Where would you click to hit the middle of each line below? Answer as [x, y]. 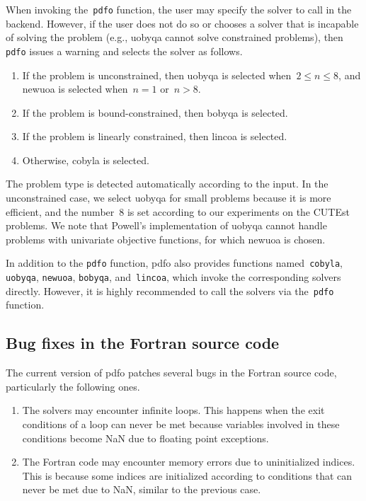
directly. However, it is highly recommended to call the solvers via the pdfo [170, 290]
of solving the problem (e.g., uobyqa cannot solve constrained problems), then [175, 37]
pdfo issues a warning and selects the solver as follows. [124, 51]
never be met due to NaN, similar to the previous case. [142, 489]
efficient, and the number [60, 211]
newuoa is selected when [75, 89]
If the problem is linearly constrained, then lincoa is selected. [155, 136]
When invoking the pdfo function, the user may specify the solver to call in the [179, 9]
